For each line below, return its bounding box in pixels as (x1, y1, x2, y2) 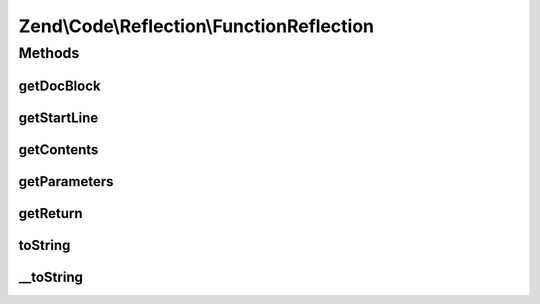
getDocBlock (18, 77, 101, 94)
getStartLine (18, 109, 99, 126)
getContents (18, 141, 99, 158)
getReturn (18, 205, 84, 222)
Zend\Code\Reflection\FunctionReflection (18, 15, 375, 37)
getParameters (18, 173, 114, 190)
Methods (18, 44, 80, 62)
